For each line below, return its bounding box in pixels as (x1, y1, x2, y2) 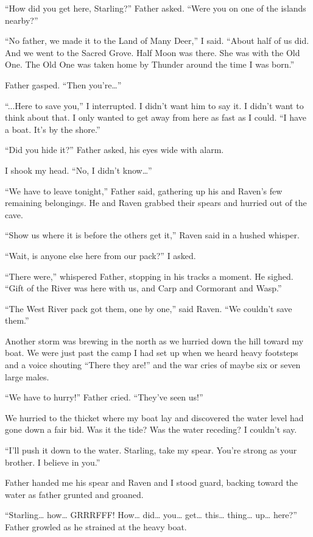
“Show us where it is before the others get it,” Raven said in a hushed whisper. (5, 229, 300, 241)
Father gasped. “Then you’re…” (5, 78, 122, 91)
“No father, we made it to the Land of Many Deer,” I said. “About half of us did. (5, 34, 309, 47)
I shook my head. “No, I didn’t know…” (5, 163, 152, 176)
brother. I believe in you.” (5, 455, 100, 468)
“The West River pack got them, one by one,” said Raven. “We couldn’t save (5, 302, 292, 315)
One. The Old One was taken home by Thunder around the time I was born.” (5, 58, 295, 71)
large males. (5, 370, 49, 383)
